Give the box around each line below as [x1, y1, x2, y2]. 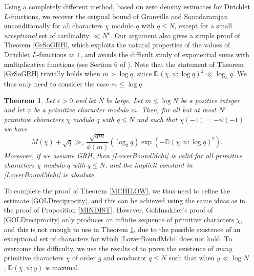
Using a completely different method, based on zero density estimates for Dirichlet [4, 1, 250, 11]
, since [133, 68, 152, 79]
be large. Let [106, 95, 143, 105]
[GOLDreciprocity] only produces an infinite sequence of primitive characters [4, 214, 234, 225]
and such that [137, 114, 177, 124]
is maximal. [45, 262, 80, 273]
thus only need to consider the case [4, 78, 109, 88]
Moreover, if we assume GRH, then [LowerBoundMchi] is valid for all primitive [4, 150, 243, 160]
